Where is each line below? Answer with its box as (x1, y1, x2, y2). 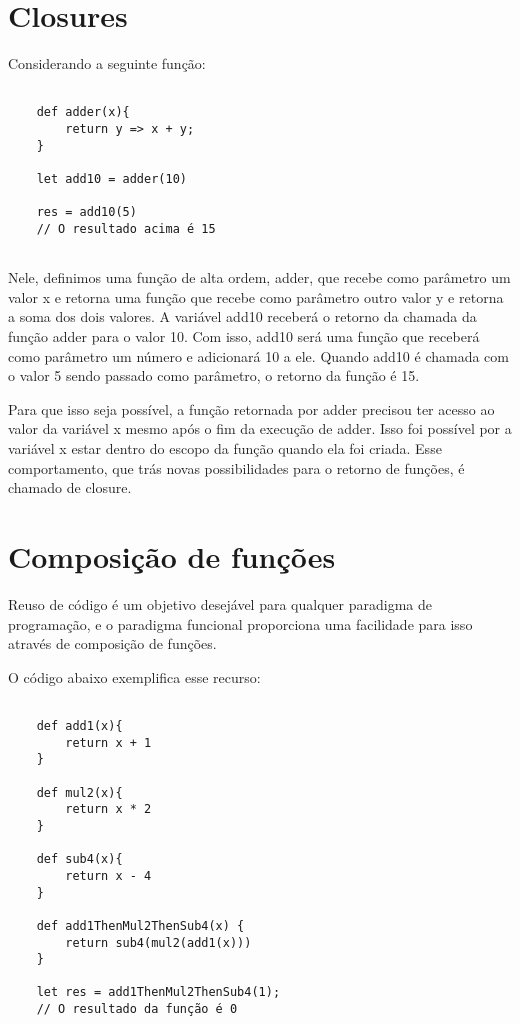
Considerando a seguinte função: (8, 53, 206, 74)
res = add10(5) (36, 205, 137, 220)
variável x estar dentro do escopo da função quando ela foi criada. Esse (8, 438, 442, 459)
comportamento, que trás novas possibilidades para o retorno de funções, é (8, 457, 465, 478)
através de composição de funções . (8, 633, 217, 654)
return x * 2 (65, 802, 152, 817)
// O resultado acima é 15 (36, 221, 216, 236)
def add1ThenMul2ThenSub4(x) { (36, 918, 245, 933)
